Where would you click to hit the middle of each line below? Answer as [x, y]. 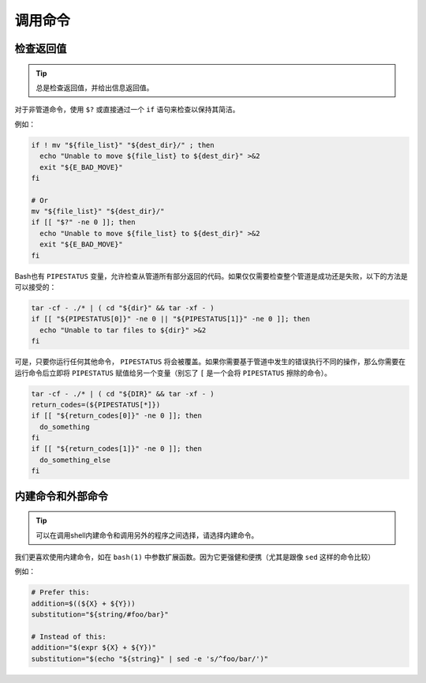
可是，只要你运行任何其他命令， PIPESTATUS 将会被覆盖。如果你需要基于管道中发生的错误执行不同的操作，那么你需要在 [210, 362]
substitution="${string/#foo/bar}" [100, 615]
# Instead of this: [69, 636]
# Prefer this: [60, 593]
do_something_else [75, 460]
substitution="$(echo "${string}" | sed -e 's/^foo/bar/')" [150, 659]
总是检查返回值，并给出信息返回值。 [95, 88]
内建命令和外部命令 [61, 496]
